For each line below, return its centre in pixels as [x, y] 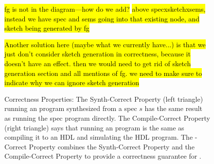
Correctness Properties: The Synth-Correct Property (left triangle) [104, 99]
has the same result [174, 108]
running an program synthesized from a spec [71, 108]
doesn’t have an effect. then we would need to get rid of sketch [98, 63]
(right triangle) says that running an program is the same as [94, 127]
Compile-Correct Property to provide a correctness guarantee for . [103, 156]
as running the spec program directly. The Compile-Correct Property [107, 118]
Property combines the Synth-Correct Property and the [112, 146]
